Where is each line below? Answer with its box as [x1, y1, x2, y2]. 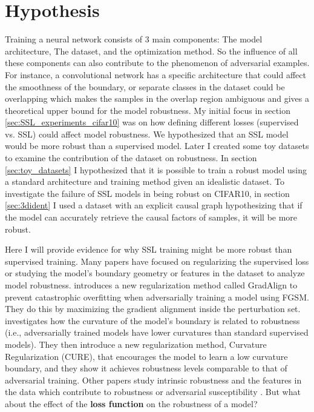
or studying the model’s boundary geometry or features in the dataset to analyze [5, 267, 305, 279]
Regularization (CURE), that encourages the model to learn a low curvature [5, 350, 288, 362]
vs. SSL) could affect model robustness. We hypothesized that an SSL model [5, 127, 289, 140]
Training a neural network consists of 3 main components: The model [5, 33, 263, 45]
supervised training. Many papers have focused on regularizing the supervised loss [5, 254, 309, 267]
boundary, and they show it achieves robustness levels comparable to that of [5, 362, 287, 374]
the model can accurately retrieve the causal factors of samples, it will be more [5, 211, 298, 224]
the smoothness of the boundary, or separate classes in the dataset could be [5, 80, 285, 93]
